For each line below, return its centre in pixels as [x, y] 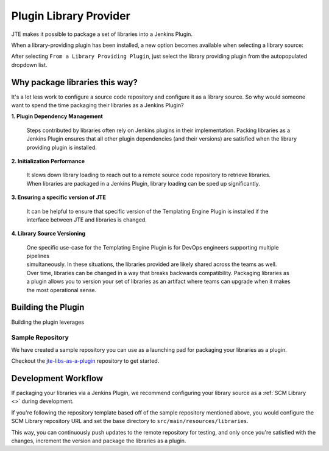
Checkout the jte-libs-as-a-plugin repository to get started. [85, 361]
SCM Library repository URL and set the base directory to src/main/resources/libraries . [130, 421]
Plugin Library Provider [71, 16]
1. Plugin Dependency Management [57, 116]
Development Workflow [57, 378]
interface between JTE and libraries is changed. [87, 220]
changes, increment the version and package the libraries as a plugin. [99, 441]
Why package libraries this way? [75, 82]
